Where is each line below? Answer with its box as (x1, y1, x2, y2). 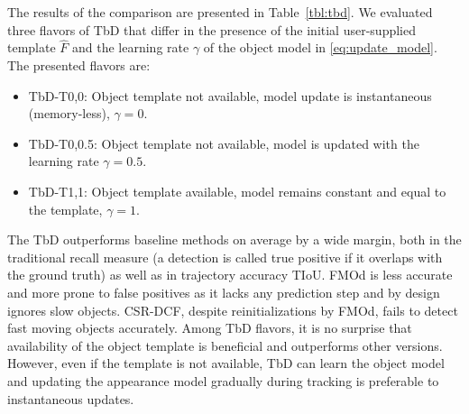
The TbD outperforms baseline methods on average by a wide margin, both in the (7, 230, 462, 249)
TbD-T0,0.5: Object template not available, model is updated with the (28, 133, 419, 152)
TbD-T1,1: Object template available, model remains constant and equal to (28, 181, 446, 200)
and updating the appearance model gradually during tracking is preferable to (7, 371, 439, 390)
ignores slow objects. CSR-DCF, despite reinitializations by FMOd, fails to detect (7, 300, 458, 319)
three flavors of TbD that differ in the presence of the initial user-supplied (7, 20, 416, 39)
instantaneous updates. (7, 389, 134, 408)
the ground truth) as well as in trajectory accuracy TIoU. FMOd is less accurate (7, 265, 453, 284)
